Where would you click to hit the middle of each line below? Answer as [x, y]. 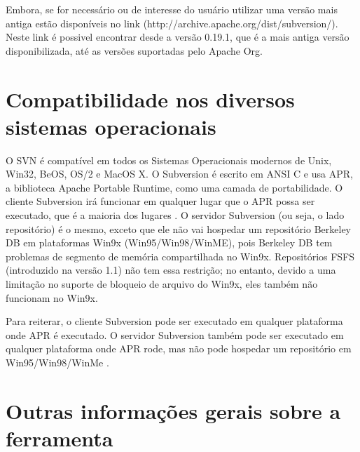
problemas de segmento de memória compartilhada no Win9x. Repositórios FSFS [180, 256]
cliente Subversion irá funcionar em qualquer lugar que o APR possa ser [160, 201]
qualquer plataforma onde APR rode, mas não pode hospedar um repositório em [179, 348]
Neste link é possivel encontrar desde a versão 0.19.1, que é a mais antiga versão [178, 37]
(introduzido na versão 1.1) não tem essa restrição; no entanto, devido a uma [171, 270]
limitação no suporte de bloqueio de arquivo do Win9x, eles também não [162, 284]
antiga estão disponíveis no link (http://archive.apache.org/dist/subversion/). [172, 23]
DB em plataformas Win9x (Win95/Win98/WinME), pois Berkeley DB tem [169, 242]
